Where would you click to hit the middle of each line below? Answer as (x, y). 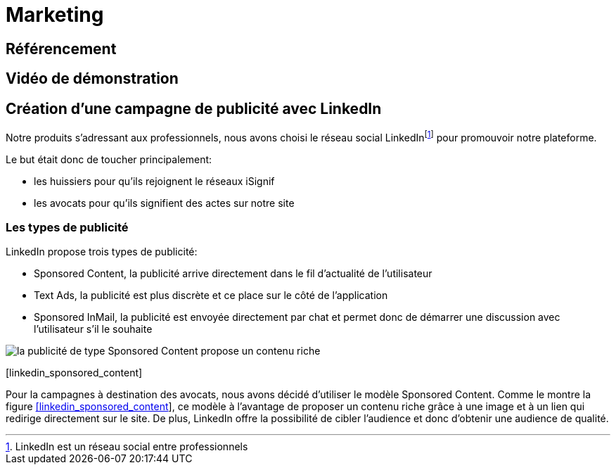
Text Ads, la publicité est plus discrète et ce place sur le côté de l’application (211, 296)
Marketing (55, 15)
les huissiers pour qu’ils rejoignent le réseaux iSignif (154, 181)
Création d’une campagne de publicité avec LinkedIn (194, 108)
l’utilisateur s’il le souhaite (93, 329)
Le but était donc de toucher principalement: (109, 159)
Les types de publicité (67, 228)
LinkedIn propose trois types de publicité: (102, 252)
